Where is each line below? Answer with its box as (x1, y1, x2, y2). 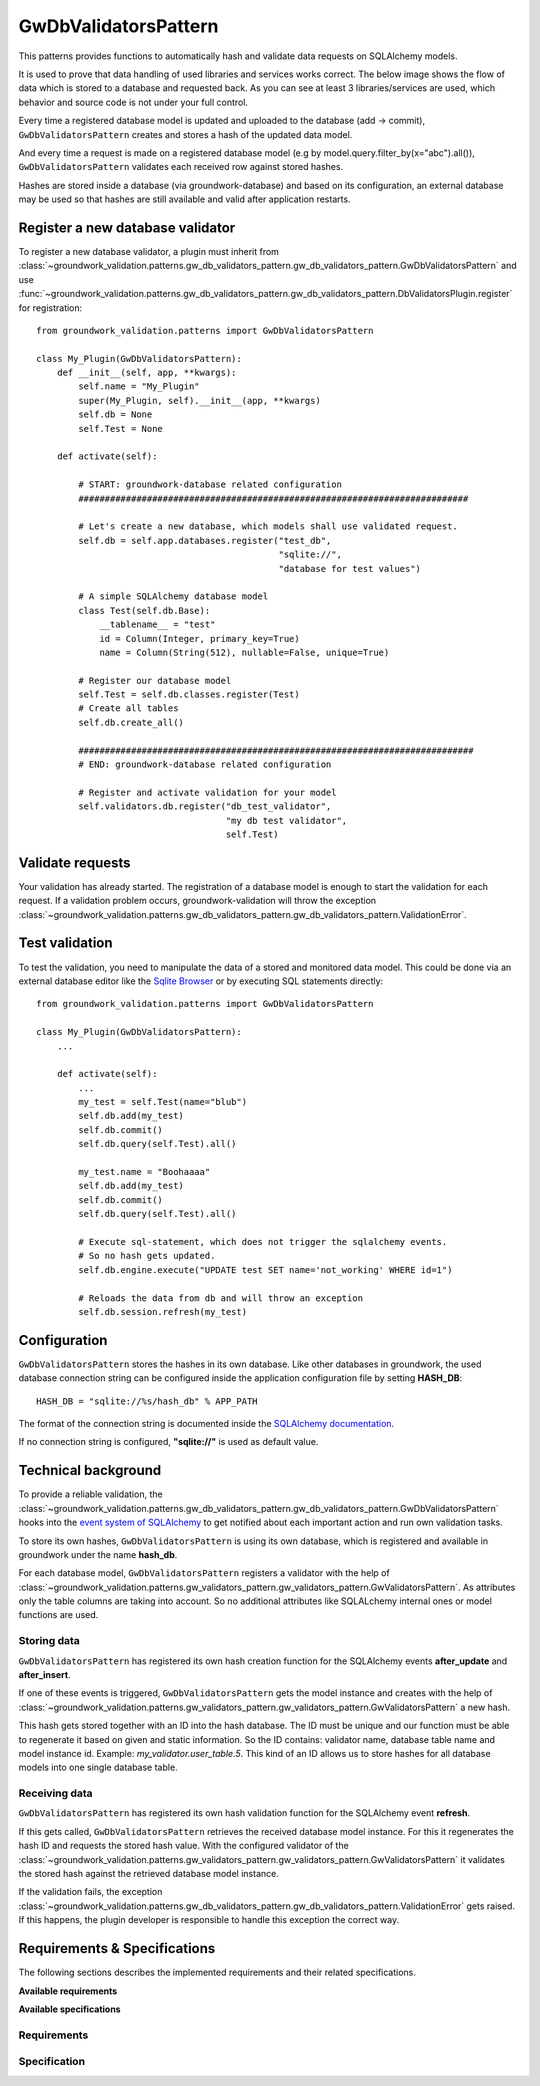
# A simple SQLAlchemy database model (78, 591, 269, 602)
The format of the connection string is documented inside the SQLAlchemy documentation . (18, 1418, 395, 1430)
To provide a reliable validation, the (18, 1488, 164, 1500)
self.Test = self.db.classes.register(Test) (78, 689, 300, 700)
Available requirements (18, 1985, 118, 1997)
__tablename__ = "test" (99, 619, 216, 630)
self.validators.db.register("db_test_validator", (78, 801, 332, 812)
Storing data (18, 1634, 80, 1648)
